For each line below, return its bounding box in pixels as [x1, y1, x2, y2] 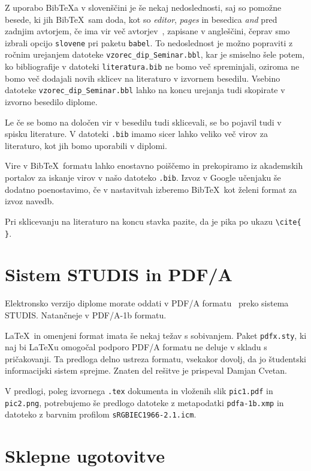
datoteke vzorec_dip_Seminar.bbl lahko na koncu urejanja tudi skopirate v [5, 84, 285, 96]
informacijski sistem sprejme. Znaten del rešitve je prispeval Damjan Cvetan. [5, 364, 287, 377]
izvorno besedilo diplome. [5, 96, 98, 108]
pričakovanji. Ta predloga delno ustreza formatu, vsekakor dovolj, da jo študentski [5, 352, 306, 365]
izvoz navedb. [5, 195, 55, 207]
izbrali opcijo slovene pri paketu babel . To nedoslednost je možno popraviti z [5, 36, 293, 49]
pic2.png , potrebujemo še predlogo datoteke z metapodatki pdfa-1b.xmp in [5, 396, 284, 409]
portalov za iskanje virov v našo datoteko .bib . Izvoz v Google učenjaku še [5, 171, 281, 184]
